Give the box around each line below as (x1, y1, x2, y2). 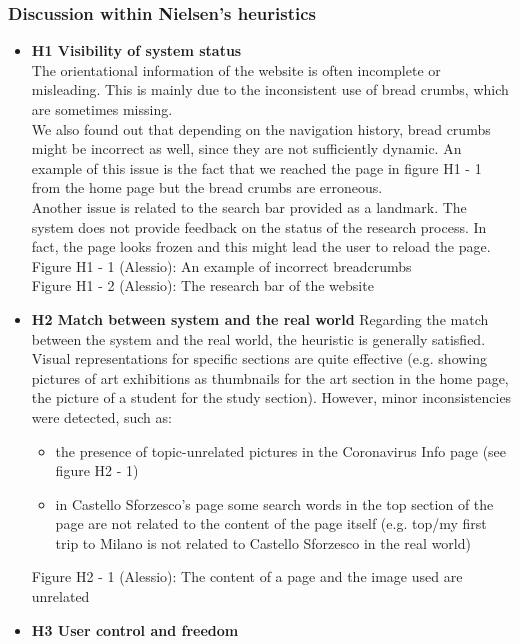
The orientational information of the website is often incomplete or (31, 59, 441, 80)
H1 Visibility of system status (31, 40, 242, 61)
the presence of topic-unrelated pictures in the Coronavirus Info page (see (55, 440, 507, 461)
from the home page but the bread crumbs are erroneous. (31, 177, 383, 198)
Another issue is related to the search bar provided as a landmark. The (31, 196, 467, 217)
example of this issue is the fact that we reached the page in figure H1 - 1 (31, 157, 482, 178)
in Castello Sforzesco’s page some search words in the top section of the (55, 493, 494, 514)
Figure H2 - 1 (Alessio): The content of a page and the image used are (31, 566, 463, 587)
